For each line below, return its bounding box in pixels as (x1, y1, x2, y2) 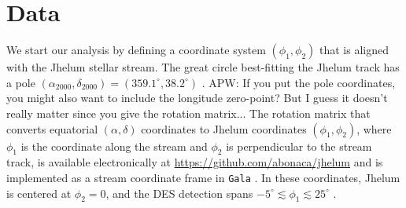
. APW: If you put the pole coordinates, (201, 74, 396, 90)
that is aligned (319, 42, 389, 58)
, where (356, 120, 392, 137)
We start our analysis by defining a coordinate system (6, 42, 266, 58)
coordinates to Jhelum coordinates (141, 120, 307, 137)
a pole (6, 74, 35, 90)
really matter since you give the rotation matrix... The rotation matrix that (6, 104, 371, 121)
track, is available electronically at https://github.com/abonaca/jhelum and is (6, 154, 383, 170)
